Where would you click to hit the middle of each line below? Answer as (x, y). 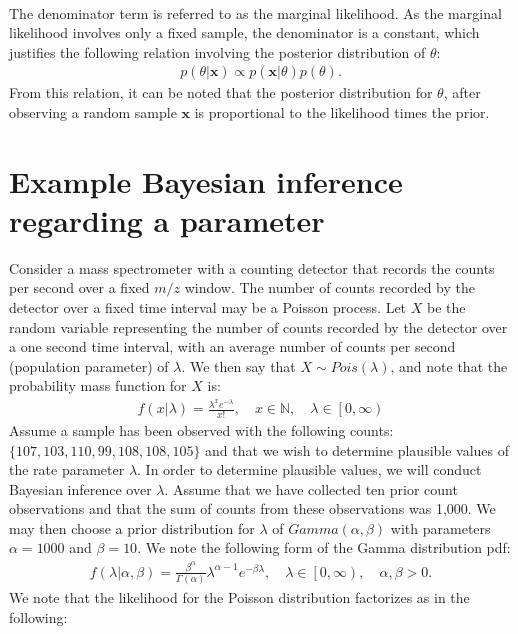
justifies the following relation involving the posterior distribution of (217, 51)
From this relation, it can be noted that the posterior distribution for (221, 92)
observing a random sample (93, 111)
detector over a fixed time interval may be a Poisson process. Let (208, 307)
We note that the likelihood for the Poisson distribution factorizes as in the (239, 597)
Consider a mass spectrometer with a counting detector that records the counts (252, 267)
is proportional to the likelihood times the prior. (342, 111)
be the (446, 307)
